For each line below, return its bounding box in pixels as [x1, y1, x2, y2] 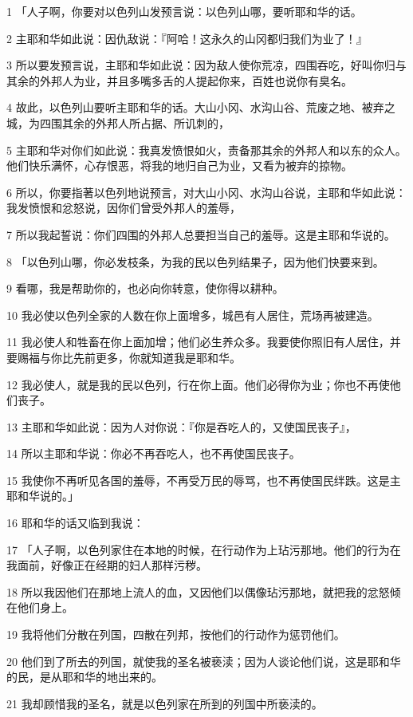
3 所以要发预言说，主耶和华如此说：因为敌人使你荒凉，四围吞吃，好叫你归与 [6, 57, 407, 73]
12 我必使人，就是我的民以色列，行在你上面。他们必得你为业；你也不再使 [6, 376, 390, 392]
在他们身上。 [6, 599, 73, 616]
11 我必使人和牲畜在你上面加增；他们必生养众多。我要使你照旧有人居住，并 [6, 333, 401, 350]
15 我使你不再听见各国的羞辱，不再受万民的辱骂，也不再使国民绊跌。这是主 [6, 471, 401, 488]
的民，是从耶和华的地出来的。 [6, 668, 163, 685]
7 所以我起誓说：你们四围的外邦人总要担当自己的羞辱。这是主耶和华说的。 [6, 226, 395, 242]
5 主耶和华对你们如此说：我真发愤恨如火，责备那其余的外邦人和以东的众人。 [6, 141, 407, 158]
